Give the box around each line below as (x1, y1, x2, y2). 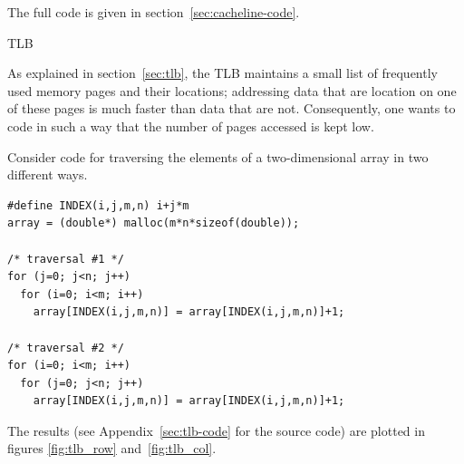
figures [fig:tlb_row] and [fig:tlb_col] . (7, 439, 217, 458)
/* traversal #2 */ (7, 341, 124, 354)
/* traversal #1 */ (7, 252, 124, 266)
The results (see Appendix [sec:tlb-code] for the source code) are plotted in (7, 420, 425, 440)
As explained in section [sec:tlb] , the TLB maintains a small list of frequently (7, 63, 438, 82)
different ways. (7, 165, 88, 184)
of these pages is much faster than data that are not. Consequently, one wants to (7, 99, 456, 118)
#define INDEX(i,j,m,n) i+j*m (7, 198, 189, 212)
